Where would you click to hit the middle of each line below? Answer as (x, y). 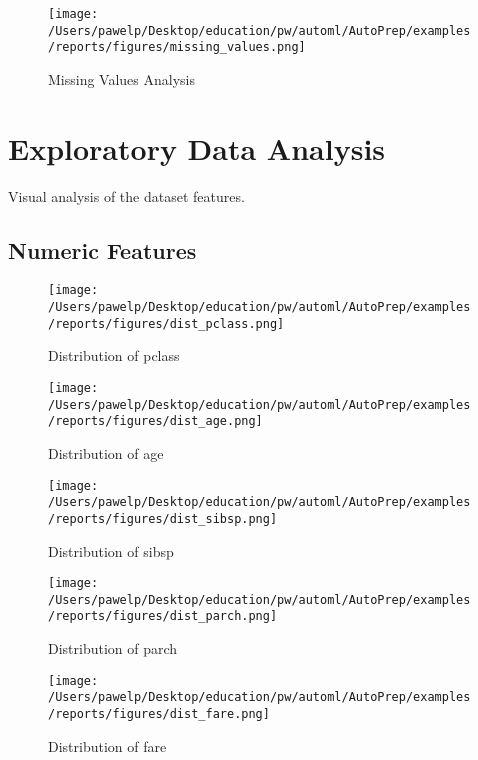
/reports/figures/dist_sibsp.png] (163, 518)
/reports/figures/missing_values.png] (177, 47)
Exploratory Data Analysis (197, 147)
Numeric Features (102, 249)
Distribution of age (106, 453)
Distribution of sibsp (111, 550)
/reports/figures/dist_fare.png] (159, 714)
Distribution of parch (113, 648)
